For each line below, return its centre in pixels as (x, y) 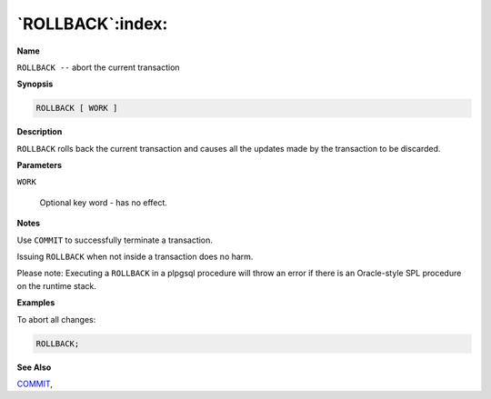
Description (40, 132)
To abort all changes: (56, 319)
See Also (34, 367)
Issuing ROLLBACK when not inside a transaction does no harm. (135, 257)
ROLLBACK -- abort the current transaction (99, 67)
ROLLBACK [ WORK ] (77, 108)
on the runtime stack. (57, 285)
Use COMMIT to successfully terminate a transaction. (115, 240)
